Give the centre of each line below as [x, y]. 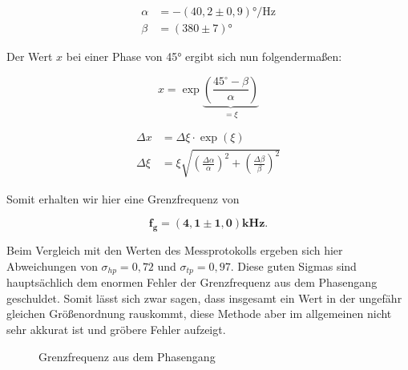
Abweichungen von [52, 265]
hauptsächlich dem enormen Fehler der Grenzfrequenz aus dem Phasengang [192, 282]
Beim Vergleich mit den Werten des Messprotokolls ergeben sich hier [175, 250]
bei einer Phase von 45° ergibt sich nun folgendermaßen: [204, 56]
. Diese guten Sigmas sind [293, 265]
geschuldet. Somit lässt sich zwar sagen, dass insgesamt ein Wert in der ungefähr [204, 298]
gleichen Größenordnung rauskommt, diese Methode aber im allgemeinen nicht [199, 314]
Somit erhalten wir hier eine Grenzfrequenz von [123, 198]
